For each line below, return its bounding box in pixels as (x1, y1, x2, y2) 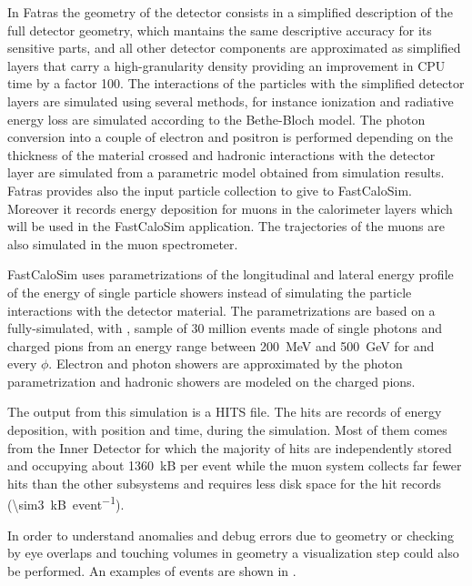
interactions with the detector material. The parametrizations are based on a (7, 300, 436, 319)
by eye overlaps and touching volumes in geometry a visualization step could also (7, 543, 459, 562)
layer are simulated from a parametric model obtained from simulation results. (7, 163, 445, 182)
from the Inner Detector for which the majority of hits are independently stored (7, 438, 452, 457)
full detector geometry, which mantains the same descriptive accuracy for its (7, 20, 432, 39)
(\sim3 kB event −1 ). (7, 492, 125, 514)
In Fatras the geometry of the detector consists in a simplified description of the (7, 3, 454, 21)
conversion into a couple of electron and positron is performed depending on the (7, 127, 454, 146)
